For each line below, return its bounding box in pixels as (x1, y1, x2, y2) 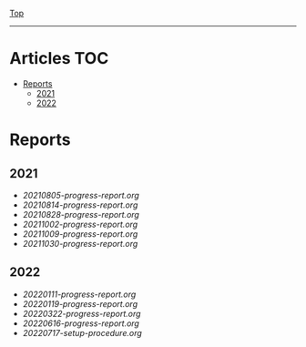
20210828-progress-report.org (22, 209, 139, 219)
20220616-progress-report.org (22, 318, 139, 329)
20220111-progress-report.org (22, 289, 137, 300)
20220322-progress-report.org (22, 308, 141, 319)
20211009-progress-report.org (22, 228, 138, 240)
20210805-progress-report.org (22, 189, 139, 200)
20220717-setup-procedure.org (22, 327, 143, 338)
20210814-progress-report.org (22, 199, 138, 210)
